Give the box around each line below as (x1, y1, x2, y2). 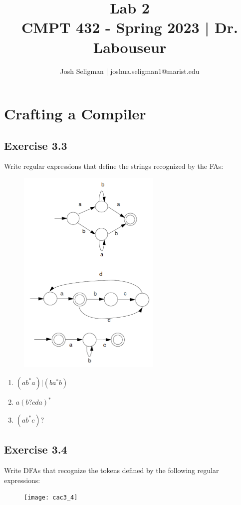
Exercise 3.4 (4, 442, 67, 457)
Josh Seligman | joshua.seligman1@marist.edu (60, 65, 200, 76)
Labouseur (93, 36, 167, 57)
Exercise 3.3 (4, 137, 67, 153)
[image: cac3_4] (24, 494, 78, 502)
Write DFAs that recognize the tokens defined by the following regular (4, 465, 219, 475)
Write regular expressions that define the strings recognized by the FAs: (4, 161, 224, 171)
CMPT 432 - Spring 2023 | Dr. (21, 17, 238, 37)
